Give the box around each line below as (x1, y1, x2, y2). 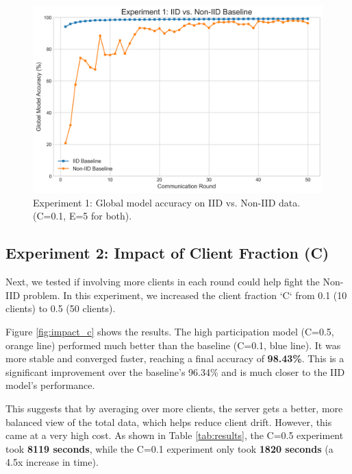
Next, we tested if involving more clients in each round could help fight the (5, 274, 320, 289)
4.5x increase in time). (5, 455, 99, 469)
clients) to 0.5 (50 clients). (5, 301, 116, 316)
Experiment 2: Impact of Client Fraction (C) (5, 242, 329, 263)
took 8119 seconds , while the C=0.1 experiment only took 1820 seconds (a (5, 441, 334, 455)
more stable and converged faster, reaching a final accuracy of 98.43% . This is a (5, 351, 344, 366)
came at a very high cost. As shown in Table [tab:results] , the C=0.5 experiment (5, 428, 344, 442)
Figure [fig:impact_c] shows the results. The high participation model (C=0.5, (5, 324, 334, 339)
